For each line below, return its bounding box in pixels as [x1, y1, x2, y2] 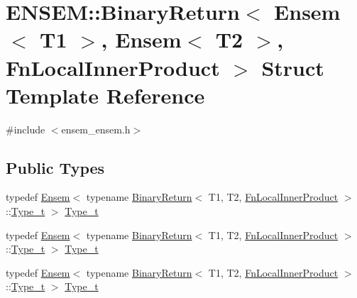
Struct [261, 53, 324, 82]
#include [6, 121, 45, 136]
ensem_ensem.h [61, 121, 131, 136]
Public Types [6, 156, 105, 178]
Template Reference [6, 80, 205, 109]
